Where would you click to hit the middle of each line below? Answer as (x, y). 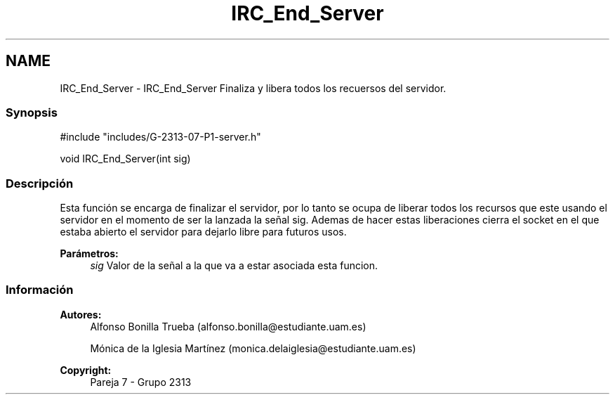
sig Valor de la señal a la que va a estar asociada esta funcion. (234, 266)
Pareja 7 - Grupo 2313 (141, 382)
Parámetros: (89, 254)
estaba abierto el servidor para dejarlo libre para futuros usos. (203, 232)
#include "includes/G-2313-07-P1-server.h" (160, 137)
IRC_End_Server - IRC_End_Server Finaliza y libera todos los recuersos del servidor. (253, 88)
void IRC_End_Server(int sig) (125, 159)
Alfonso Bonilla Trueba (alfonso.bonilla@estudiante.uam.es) (228, 326)
